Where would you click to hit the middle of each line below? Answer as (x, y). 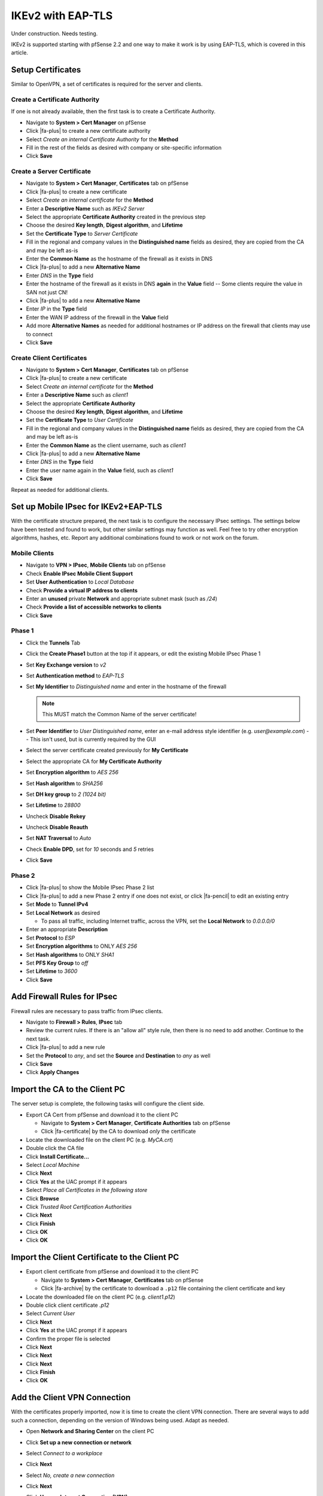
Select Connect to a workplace (64, 1453)
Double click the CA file (55, 1148)
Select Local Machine (53, 1164)
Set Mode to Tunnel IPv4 (57, 904)
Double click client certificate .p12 (68, 1305)
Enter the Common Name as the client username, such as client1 (106, 445)
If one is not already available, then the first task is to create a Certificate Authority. (113, 111)
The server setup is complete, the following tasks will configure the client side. (108, 1103)
